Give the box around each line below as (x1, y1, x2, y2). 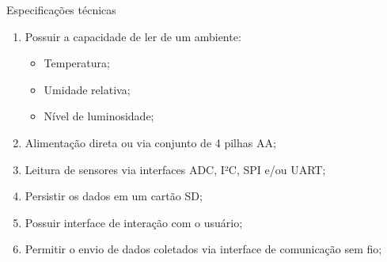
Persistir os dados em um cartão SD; (25, 188, 203, 204)
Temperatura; (44, 55, 110, 71)
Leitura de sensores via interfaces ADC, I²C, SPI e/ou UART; (25, 161, 326, 177)
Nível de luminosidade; (44, 108, 154, 124)
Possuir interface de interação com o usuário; (25, 214, 243, 230)
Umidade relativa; (44, 81, 131, 97)
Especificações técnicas (6, 2, 116, 17)
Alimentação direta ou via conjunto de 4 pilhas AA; (25, 134, 276, 150)
